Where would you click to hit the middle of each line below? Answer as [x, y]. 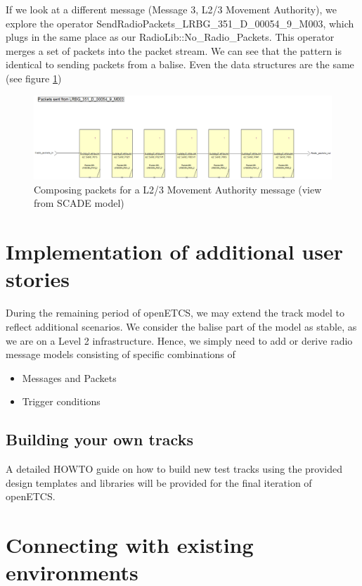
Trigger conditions [61, 401]
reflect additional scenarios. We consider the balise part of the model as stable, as [181, 326]
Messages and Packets [69, 377]
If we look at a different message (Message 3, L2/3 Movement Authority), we [172, 9]
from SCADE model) [79, 203]
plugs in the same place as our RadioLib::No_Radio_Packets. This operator [170, 37]
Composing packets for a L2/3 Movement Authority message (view [178, 189]
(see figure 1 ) [34, 78]
